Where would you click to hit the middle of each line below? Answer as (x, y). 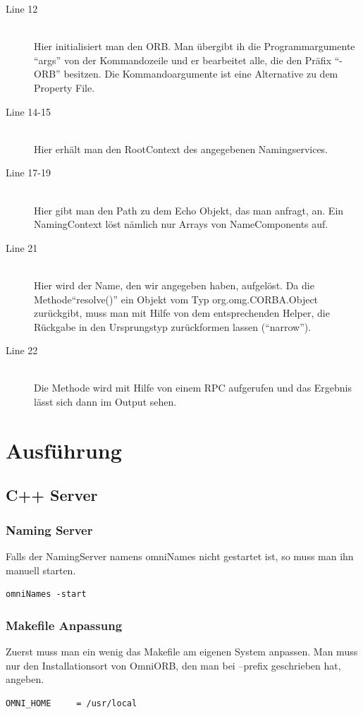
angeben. (25, 679)
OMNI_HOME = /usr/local (72, 703)
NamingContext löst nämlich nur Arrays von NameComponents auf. (181, 224)
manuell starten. (41, 570)
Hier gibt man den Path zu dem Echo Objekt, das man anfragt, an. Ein (189, 210)
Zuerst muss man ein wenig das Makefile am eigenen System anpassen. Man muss (182, 652)
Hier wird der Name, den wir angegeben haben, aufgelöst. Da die (174, 285)
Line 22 (22, 350)
